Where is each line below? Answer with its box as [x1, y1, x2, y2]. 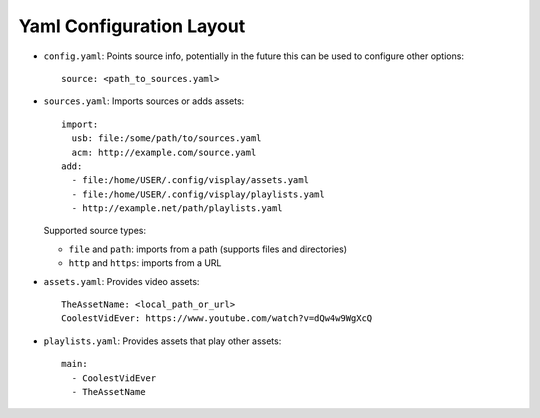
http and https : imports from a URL [68, 257, 222, 269]
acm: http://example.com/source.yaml [71, 146, 257, 158]
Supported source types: [43, 225, 147, 237]
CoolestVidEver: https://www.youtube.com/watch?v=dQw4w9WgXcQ [61, 313, 373, 324]
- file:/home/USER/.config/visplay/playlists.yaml [71, 188, 325, 200]
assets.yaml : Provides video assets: [43, 275, 200, 287]
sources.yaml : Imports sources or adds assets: [43, 95, 245, 107]
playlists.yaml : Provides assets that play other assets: [43, 335, 282, 347]
